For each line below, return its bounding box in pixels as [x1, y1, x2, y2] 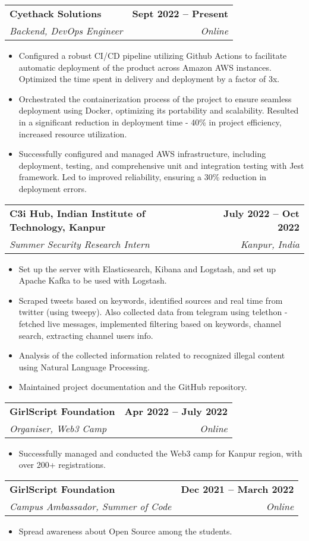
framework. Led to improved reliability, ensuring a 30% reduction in [18, 171, 267, 183]
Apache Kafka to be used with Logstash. [18, 274, 167, 287]
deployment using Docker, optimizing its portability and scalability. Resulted [18, 104, 299, 117]
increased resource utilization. [18, 127, 127, 140]
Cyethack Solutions [10, 7, 102, 20]
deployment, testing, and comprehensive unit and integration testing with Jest [18, 159, 304, 171]
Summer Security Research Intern [10, 237, 150, 251]
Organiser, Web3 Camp [10, 421, 107, 435]
